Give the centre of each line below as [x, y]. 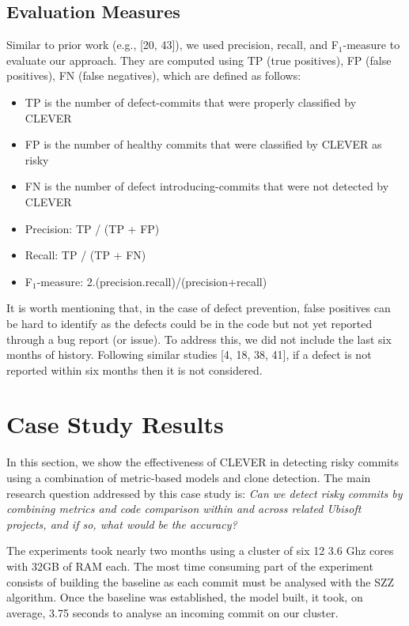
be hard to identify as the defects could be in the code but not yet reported [189, 323]
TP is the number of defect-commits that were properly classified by [191, 102]
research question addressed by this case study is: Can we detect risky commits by [204, 493]
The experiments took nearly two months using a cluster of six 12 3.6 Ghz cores [200, 551]
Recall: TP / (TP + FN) [85, 255]
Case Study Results [115, 424]
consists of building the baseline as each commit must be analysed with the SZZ [201, 581]
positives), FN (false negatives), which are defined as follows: [154, 75]
